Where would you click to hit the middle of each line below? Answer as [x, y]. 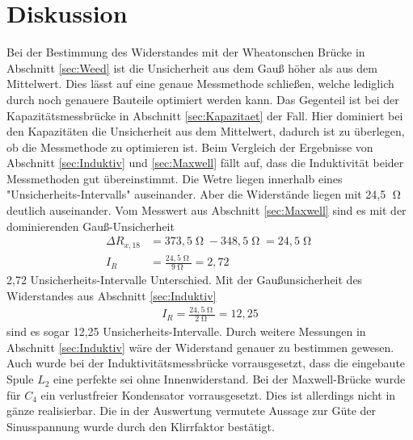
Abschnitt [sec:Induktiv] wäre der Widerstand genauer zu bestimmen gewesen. [200, 347]
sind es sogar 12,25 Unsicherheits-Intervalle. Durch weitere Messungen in [186, 331]
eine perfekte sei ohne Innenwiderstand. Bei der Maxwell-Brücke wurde [230, 379]
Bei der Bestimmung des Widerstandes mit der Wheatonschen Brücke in [186, 52]
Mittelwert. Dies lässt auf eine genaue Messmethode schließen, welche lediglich [200, 84]
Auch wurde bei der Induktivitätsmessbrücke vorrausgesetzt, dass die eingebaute [206, 363]
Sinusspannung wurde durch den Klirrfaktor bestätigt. [141, 426]
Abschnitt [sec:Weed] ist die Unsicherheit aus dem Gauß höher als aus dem [192, 67]
